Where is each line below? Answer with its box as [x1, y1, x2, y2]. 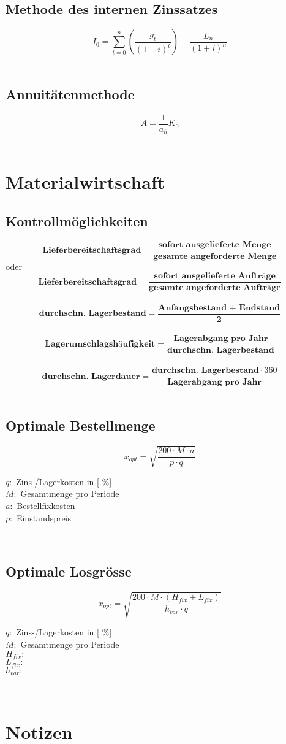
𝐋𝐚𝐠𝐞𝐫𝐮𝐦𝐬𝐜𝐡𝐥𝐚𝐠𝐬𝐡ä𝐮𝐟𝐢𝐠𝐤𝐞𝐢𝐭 [45, 340, 156, 349]
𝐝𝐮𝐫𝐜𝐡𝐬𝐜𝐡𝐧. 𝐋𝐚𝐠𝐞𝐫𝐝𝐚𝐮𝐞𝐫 [42, 372, 140, 381]
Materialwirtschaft [6, 169, 165, 194]
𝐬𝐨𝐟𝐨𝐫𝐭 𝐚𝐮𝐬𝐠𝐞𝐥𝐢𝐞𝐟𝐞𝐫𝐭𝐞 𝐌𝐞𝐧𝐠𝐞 [158, 240, 271, 249]
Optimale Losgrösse [6, 562, 132, 581]
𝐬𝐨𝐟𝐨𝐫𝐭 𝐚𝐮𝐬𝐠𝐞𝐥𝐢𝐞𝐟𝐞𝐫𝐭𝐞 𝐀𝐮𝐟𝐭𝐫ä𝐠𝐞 [154, 272, 276, 281]
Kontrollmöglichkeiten [6, 211, 148, 230]
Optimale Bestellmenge [6, 416, 156, 435]
